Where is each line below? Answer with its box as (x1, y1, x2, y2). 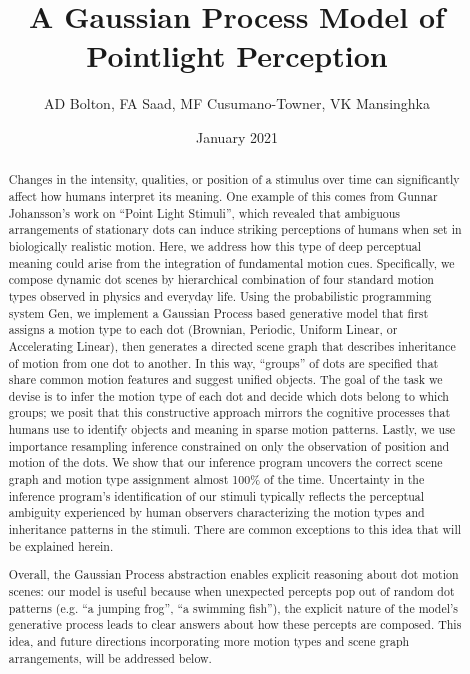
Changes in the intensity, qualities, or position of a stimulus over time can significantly (8, 171, 460, 188)
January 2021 (196, 126, 278, 147)
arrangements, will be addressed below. (8, 649, 212, 666)
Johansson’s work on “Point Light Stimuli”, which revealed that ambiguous (8, 204, 401, 221)
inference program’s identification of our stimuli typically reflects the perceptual (8, 487, 425, 504)
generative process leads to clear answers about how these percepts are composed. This (8, 616, 462, 633)
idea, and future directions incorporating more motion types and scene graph (8, 632, 410, 649)
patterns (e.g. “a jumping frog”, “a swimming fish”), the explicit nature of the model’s (8, 599, 459, 616)
